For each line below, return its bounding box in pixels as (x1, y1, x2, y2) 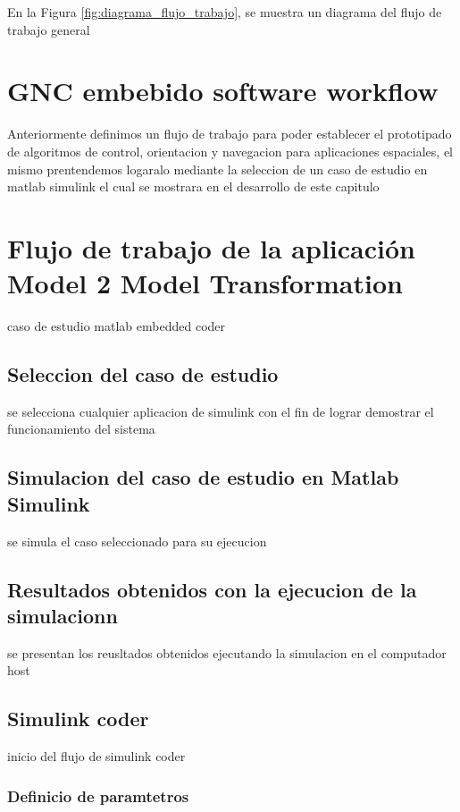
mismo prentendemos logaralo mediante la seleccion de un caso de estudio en (7, 159, 428, 178)
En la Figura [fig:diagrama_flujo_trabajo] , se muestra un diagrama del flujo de (7, 3, 442, 21)
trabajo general (7, 20, 90, 38)
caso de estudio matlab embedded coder (7, 317, 226, 334)
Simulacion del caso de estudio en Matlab (7, 463, 399, 491)
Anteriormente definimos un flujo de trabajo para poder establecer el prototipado (7, 124, 452, 143)
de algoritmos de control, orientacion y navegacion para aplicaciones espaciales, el (7, 141, 453, 160)
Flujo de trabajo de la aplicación (7, 229, 415, 266)
